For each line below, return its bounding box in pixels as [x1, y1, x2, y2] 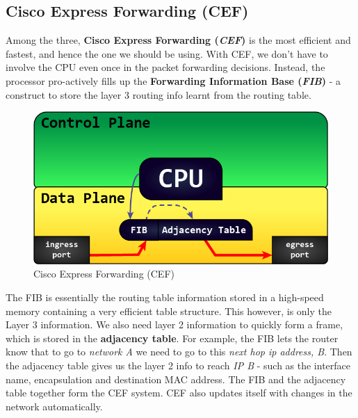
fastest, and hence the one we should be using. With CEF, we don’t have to [6, 46, 328, 61]
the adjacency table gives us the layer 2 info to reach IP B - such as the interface [6, 357, 351, 372]
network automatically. [6, 399, 103, 413]
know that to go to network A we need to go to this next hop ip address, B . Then [6, 344, 352, 359]
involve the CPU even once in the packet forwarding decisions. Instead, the [6, 60, 325, 74]
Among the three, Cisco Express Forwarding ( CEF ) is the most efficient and [6, 33, 351, 47]
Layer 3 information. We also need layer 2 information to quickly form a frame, [6, 317, 343, 332]
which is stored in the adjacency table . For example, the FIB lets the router [6, 330, 339, 345]
